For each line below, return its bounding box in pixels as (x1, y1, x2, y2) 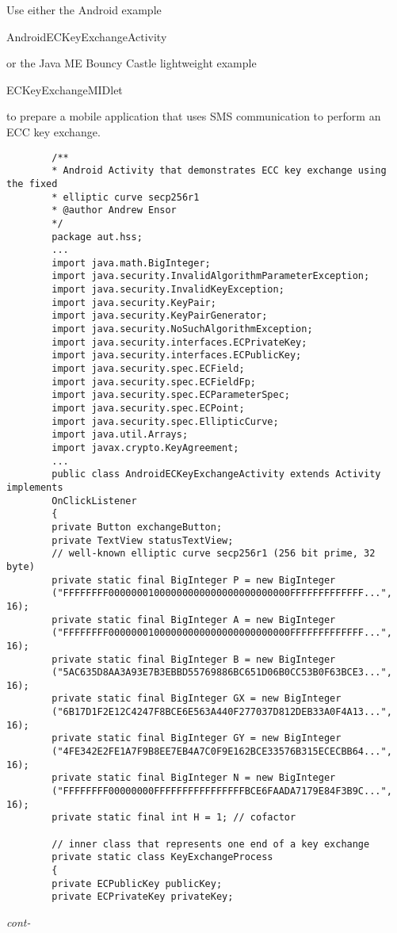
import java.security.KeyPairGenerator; (52, 310, 268, 322)
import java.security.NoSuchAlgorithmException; (52, 323, 313, 335)
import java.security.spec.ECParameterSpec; (52, 389, 290, 401)
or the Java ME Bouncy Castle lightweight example (6, 55, 257, 71)
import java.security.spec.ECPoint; (52, 403, 245, 415)
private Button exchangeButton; (52, 521, 223, 533)
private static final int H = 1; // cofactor (52, 812, 296, 824)
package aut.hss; (52, 231, 143, 243)
